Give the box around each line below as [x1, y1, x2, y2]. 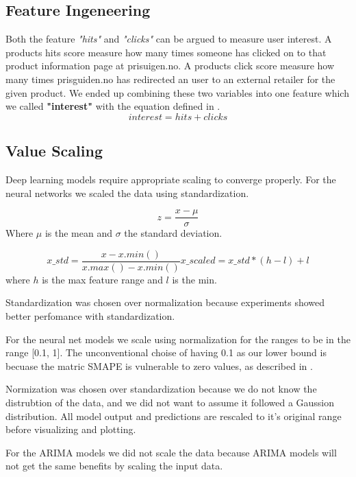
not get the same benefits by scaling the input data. [5, 458, 223, 473]
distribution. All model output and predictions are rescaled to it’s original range [5, 408, 342, 423]
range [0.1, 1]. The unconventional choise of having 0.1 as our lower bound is [5, 345, 327, 360]
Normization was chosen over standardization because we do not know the [5, 382, 317, 396]
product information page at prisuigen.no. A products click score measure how [5, 58, 335, 73]
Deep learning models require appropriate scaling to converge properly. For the [5, 172, 336, 186]
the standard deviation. [124, 226, 222, 240]
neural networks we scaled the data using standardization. [5, 185, 249, 200]
